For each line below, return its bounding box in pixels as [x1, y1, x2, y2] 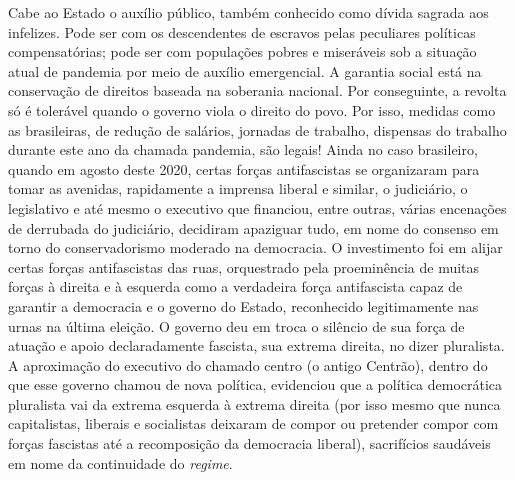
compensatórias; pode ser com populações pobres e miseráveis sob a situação [8, 41, 477, 62]
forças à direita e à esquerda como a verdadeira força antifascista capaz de [8, 276, 463, 297]
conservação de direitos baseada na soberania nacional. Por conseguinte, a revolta [8, 80, 507, 101]
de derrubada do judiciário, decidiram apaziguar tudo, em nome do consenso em [8, 217, 499, 238]
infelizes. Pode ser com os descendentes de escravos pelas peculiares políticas [8, 21, 476, 42]
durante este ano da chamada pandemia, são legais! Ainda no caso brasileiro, [8, 139, 478, 160]
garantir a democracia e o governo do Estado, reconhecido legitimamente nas [8, 295, 479, 316]
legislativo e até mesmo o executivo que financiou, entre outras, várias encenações [8, 197, 507, 218]
